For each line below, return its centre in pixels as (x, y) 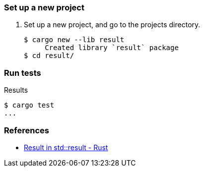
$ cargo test (29, 105)
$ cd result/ (49, 56)
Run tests (23, 73)
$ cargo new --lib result (74, 40)
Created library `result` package (112, 48)
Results (16, 90)
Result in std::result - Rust (66, 147)
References (27, 130)
